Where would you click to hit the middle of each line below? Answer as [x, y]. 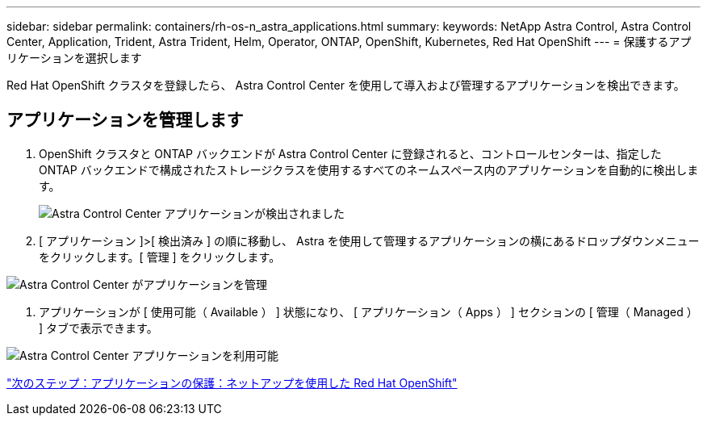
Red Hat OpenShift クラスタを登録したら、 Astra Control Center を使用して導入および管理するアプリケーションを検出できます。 [346, 85]
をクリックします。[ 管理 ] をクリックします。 [160, 257]
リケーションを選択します [74, 58]
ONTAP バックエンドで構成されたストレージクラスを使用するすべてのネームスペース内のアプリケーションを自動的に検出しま [369, 169]
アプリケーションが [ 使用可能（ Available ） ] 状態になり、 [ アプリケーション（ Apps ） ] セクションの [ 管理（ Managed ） [368, 311]
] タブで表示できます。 [98, 328]
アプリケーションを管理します [125, 120]
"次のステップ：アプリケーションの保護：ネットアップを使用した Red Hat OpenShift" [232, 382]
